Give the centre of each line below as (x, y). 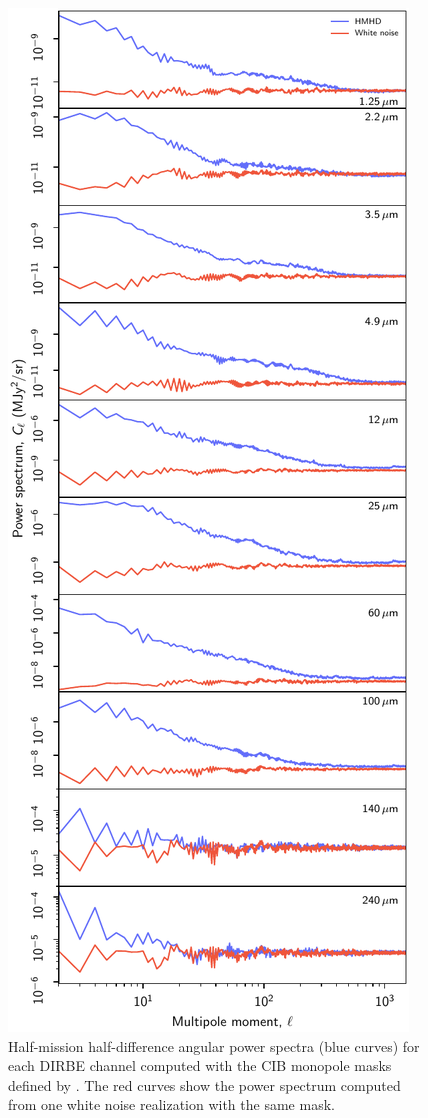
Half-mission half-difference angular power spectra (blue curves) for (214, 1045)
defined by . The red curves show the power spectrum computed (204, 1084)
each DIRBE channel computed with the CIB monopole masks (200, 1065)
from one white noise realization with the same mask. (171, 1104)
